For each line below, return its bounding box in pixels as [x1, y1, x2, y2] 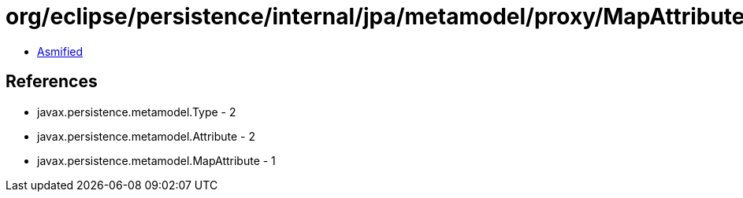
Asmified [37, 44, 84, 58]
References [6, 71, 98, 92]
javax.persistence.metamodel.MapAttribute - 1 [37, 153, 276, 167]
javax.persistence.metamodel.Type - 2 [37, 104, 236, 119]
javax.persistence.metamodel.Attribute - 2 [37, 129, 256, 143]
